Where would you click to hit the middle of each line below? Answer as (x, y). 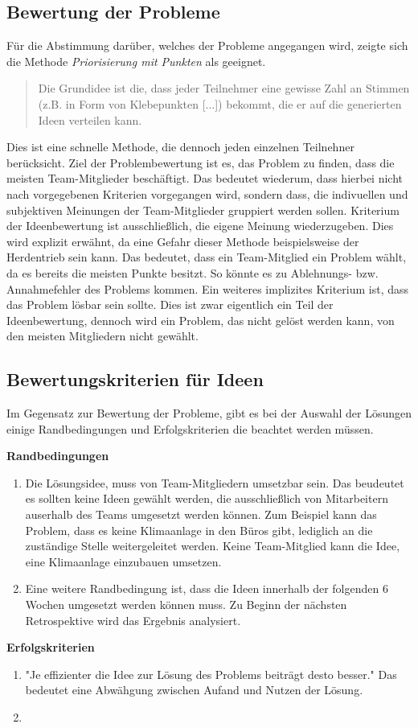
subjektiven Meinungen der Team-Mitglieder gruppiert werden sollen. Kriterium (203, 210)
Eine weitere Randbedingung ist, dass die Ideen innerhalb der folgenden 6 (207, 588)
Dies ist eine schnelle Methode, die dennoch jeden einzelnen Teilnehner (180, 147)
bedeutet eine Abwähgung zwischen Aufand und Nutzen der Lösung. (194, 690)
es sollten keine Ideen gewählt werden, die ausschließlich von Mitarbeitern (207, 498)
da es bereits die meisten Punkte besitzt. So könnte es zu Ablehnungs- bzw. (193, 272)
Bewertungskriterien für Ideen (135, 379)
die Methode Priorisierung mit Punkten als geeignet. (136, 61)
